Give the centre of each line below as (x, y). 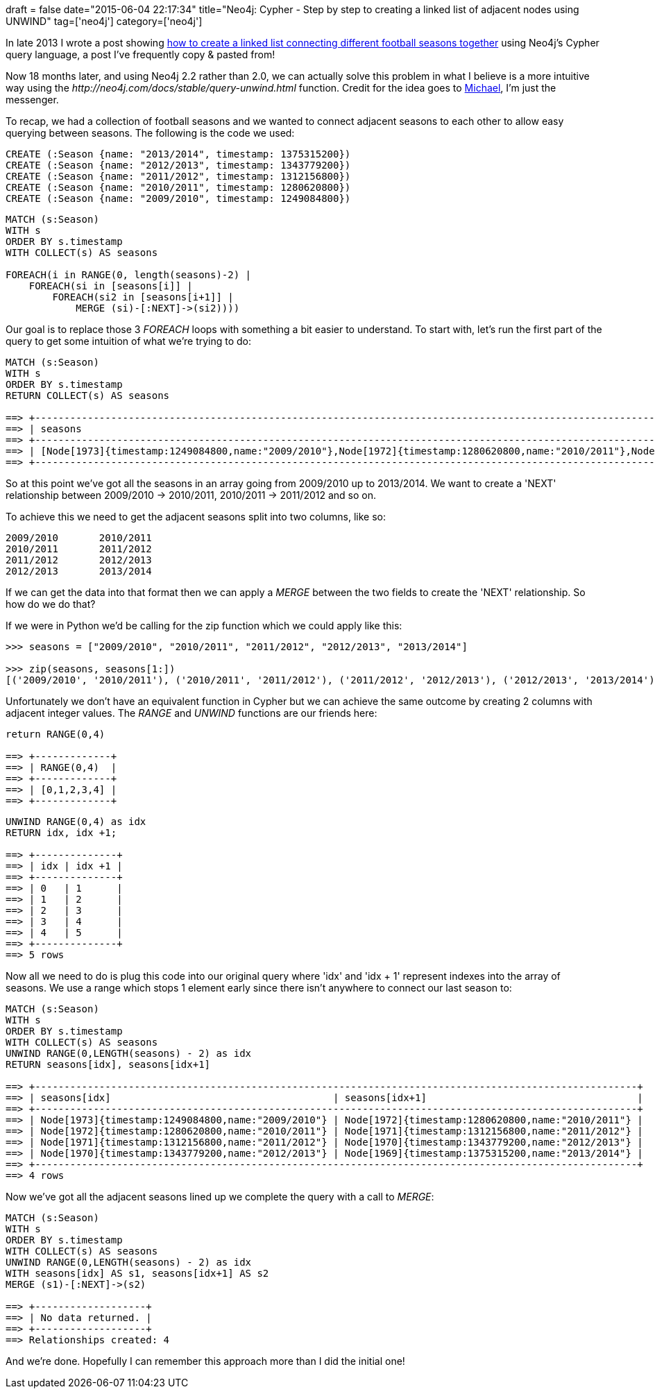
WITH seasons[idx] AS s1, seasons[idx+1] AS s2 (137, 1273)
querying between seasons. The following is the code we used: (150, 133)
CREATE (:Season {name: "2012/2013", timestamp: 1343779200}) (178, 165)
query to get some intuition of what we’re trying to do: (129, 341)
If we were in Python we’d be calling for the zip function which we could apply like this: (204, 626)
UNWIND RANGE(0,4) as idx (76, 822)
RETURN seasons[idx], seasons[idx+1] (108, 1064)
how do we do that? (51, 604)
